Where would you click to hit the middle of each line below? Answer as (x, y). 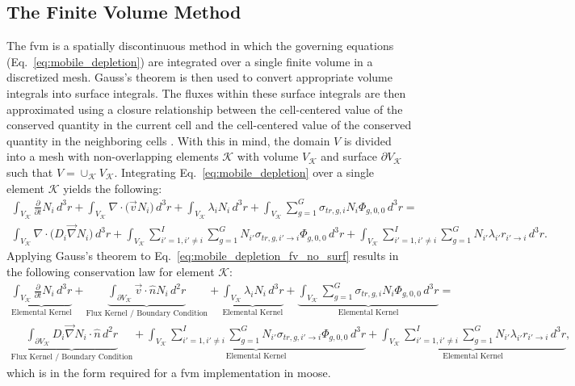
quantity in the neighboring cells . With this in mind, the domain (168, 140)
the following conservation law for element (111, 271)
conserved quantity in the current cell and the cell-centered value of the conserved (209, 125)
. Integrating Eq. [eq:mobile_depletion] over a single (244, 172)
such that (30, 172)
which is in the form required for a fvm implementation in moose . (169, 372)
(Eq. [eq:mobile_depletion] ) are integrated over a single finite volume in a (190, 61)
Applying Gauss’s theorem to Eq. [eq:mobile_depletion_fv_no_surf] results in (203, 256)
